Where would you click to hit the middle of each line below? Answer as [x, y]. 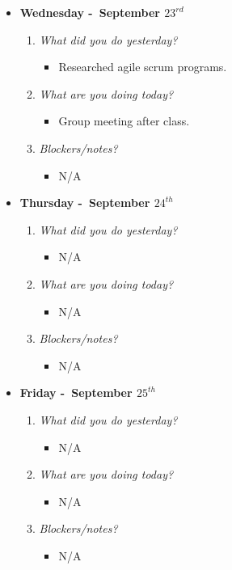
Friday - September [76, 393]
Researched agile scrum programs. [143, 67]
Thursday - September [85, 203]
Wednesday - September [90, 12]
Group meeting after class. [124, 121]
